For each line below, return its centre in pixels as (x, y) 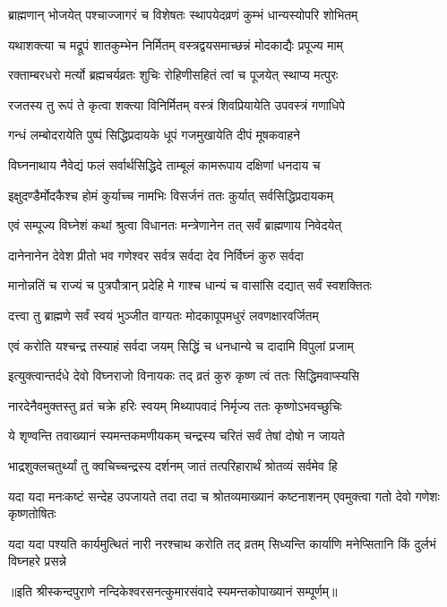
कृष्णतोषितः (32, 513)
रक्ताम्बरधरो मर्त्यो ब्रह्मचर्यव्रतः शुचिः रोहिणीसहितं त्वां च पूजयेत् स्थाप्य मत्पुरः (173, 75)
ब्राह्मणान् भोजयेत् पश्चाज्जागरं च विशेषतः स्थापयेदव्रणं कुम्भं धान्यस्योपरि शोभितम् (183, 14)
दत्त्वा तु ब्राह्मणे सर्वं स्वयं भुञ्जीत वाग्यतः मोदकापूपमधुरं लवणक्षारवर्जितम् (163, 315)
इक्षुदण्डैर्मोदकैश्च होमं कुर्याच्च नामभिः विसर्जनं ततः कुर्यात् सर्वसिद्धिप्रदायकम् (171, 195)
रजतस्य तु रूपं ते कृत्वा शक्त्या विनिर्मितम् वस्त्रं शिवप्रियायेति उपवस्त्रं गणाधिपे (177, 104)
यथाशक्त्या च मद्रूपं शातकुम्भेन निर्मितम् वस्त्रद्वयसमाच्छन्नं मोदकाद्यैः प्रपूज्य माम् (176, 44)
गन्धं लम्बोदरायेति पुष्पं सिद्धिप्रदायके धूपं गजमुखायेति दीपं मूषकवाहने (155, 135)
